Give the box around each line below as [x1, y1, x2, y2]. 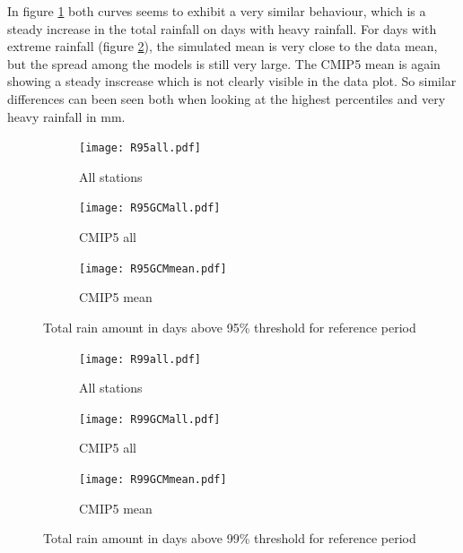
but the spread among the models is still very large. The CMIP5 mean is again [7, 54, 441, 73]
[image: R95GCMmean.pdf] [79, 262, 227, 275]
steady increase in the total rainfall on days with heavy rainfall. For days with [7, 19, 437, 38]
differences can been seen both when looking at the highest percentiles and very [7, 89, 446, 108]
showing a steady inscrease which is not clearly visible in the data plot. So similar [7, 72, 457, 91]
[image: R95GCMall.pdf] [79, 202, 221, 215]
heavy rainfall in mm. [7, 107, 126, 125]
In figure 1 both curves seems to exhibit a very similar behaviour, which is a [7, 2, 426, 20]
